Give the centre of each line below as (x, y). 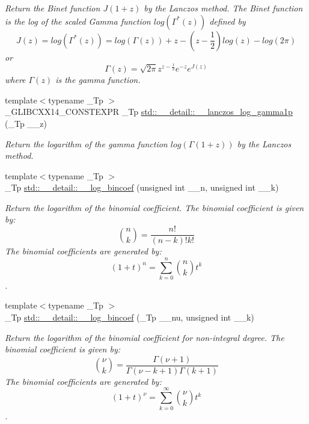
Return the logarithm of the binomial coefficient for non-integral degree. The (145, 337)
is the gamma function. (98, 80)
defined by (228, 21)
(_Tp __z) (26, 123)
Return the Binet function (53, 8)
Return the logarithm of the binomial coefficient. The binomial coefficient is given (154, 207)
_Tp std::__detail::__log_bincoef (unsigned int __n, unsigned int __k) (142, 187)
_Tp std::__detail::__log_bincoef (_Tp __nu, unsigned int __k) (130, 317)
